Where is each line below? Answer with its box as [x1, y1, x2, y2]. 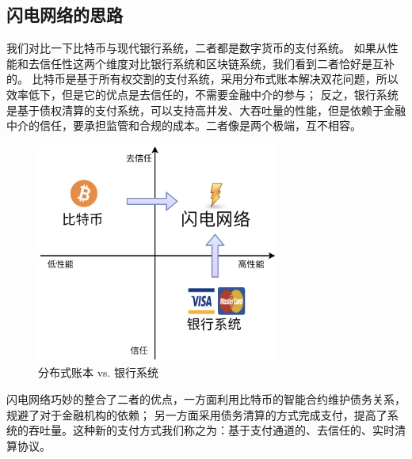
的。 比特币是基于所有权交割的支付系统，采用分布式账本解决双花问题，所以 [6, 70, 399, 87]
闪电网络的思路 [6, 2, 123, 27]
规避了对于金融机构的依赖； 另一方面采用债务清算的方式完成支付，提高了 [6, 406, 387, 423]
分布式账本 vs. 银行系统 [38, 364, 159, 381]
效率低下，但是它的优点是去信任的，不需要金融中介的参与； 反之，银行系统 [6, 85, 399, 102]
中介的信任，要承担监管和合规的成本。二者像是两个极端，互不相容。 [6, 117, 361, 134]
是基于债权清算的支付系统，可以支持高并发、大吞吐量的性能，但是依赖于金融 [6, 101, 406, 118]
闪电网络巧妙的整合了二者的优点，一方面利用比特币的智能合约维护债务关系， [6, 391, 406, 407]
